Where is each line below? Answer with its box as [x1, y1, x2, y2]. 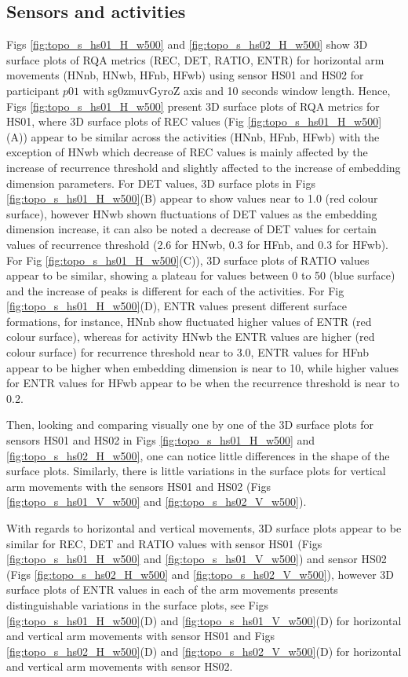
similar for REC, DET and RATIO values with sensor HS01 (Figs [6, 535, 322, 551]
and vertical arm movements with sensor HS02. [6, 658, 233, 675]
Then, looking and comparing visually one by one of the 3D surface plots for [6, 416, 374, 433]
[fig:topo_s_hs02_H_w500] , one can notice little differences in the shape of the [6, 447, 390, 463]
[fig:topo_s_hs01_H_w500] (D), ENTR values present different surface [6, 298, 347, 314]
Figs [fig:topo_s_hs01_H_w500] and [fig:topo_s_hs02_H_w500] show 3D [6, 36, 368, 53]
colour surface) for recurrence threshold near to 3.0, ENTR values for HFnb [6, 344, 370, 360]
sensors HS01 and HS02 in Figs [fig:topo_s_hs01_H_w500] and [6, 432, 315, 448]
